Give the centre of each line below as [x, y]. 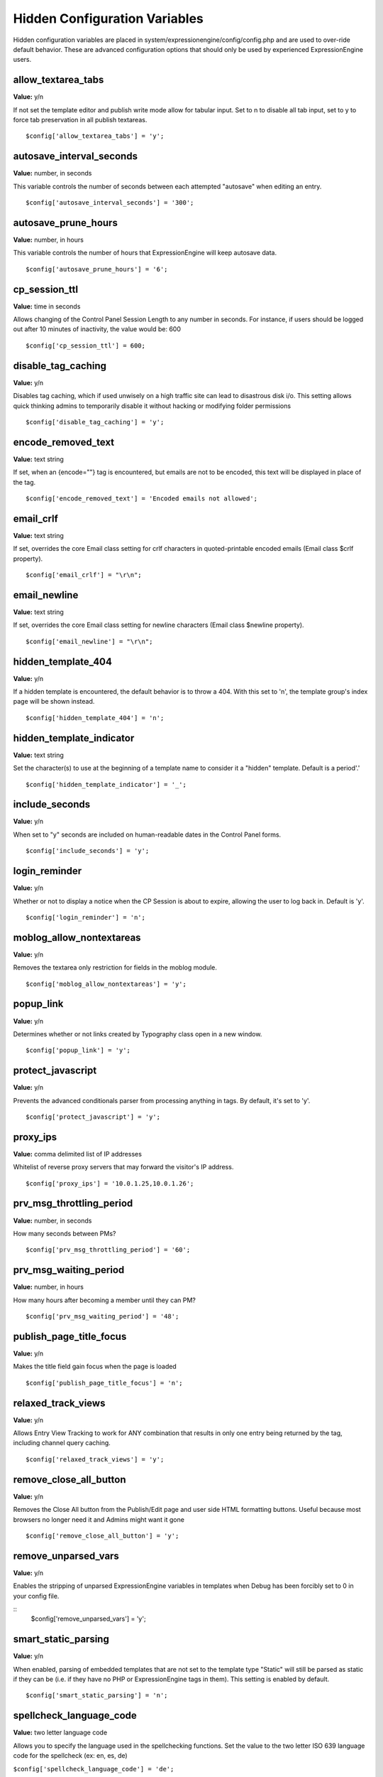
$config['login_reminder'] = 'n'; [85, 917]
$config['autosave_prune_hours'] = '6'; [97, 269]
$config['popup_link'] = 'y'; [78, 1051]
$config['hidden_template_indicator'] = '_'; [106, 784]
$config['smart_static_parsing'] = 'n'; [97, 1696]
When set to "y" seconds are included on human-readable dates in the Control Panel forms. [147, 834]
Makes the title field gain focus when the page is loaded [95, 1367]
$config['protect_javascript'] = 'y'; [93, 1117]
